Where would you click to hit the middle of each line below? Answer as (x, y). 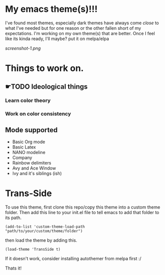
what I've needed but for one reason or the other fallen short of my (73, 28)
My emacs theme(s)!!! (51, 9)
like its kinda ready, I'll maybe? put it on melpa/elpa (57, 39)
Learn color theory (28, 101)
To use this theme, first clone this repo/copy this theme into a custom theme (83, 207)
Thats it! (13, 268)
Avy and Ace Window (34, 168)
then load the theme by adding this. (41, 240)
